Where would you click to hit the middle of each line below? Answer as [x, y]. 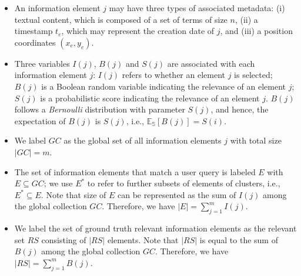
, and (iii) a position [256, 31]
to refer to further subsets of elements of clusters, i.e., [184, 183]
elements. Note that [143, 239]
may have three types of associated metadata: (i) [197, 8]
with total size [256, 140]
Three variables [42, 63]
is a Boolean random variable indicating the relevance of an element [164, 86]
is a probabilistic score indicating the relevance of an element [150, 98]
